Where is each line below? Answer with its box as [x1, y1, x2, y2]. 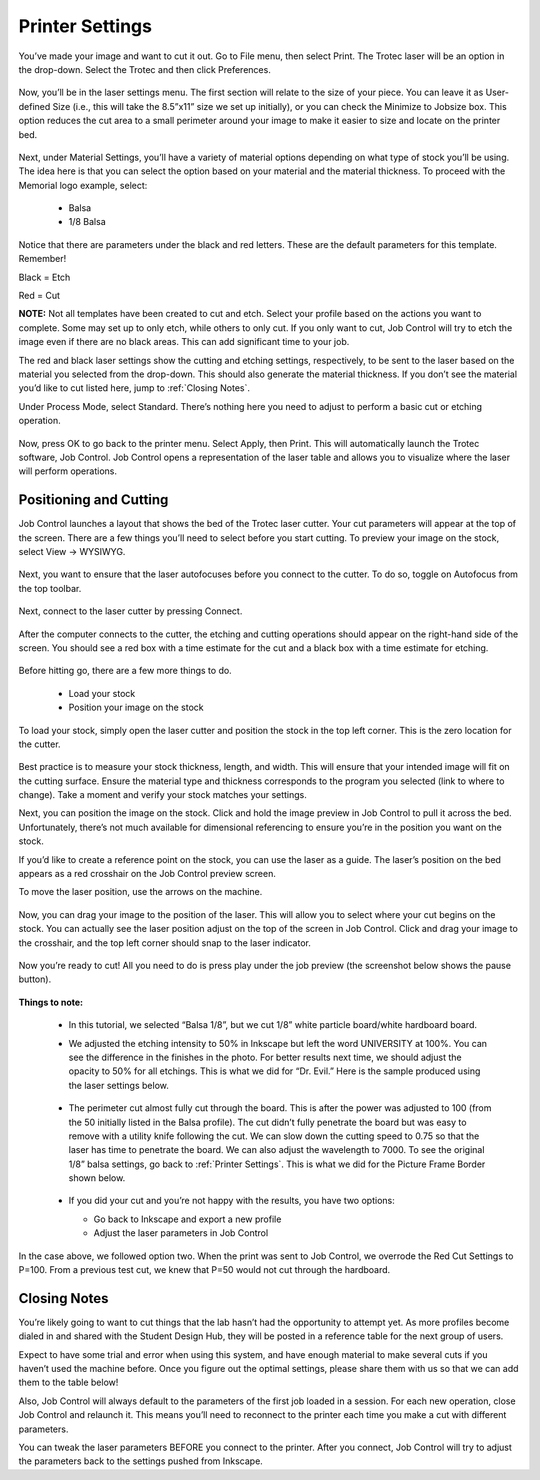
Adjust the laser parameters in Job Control [93, 1227, 269, 1239]
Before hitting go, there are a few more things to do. [18, 665, 232, 677]
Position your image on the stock [68, 701, 204, 714]
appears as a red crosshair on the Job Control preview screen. [18, 868, 277, 880]
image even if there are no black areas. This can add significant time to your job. [18, 336, 350, 348]
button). [18, 973, 52, 985]
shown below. [68, 1172, 126, 1184]
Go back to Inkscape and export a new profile [93, 1213, 282, 1225]
